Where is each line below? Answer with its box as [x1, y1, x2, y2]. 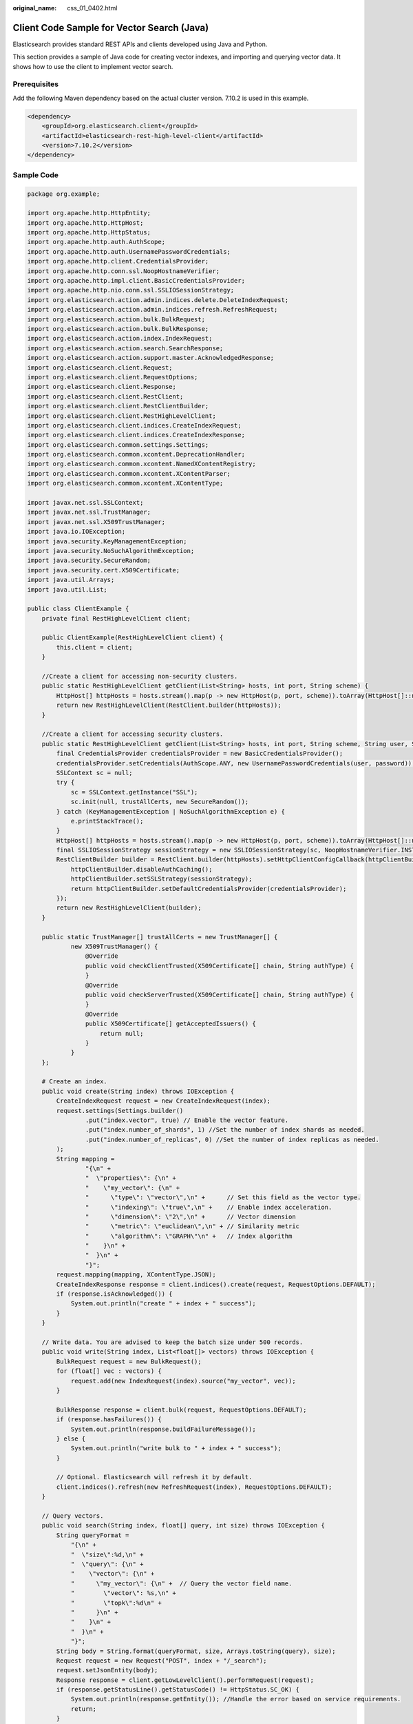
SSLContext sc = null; [56, 769, 134, 776]
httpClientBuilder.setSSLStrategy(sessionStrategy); [70, 875, 253, 883]
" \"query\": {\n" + [70, 1560, 144, 1568]
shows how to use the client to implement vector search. [12, 62, 173, 70]
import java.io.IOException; [27, 528, 126, 536]
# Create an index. [41, 1078, 108, 1085]
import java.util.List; [27, 585, 108, 593]
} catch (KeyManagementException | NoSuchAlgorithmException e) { [56, 808, 286, 815]
